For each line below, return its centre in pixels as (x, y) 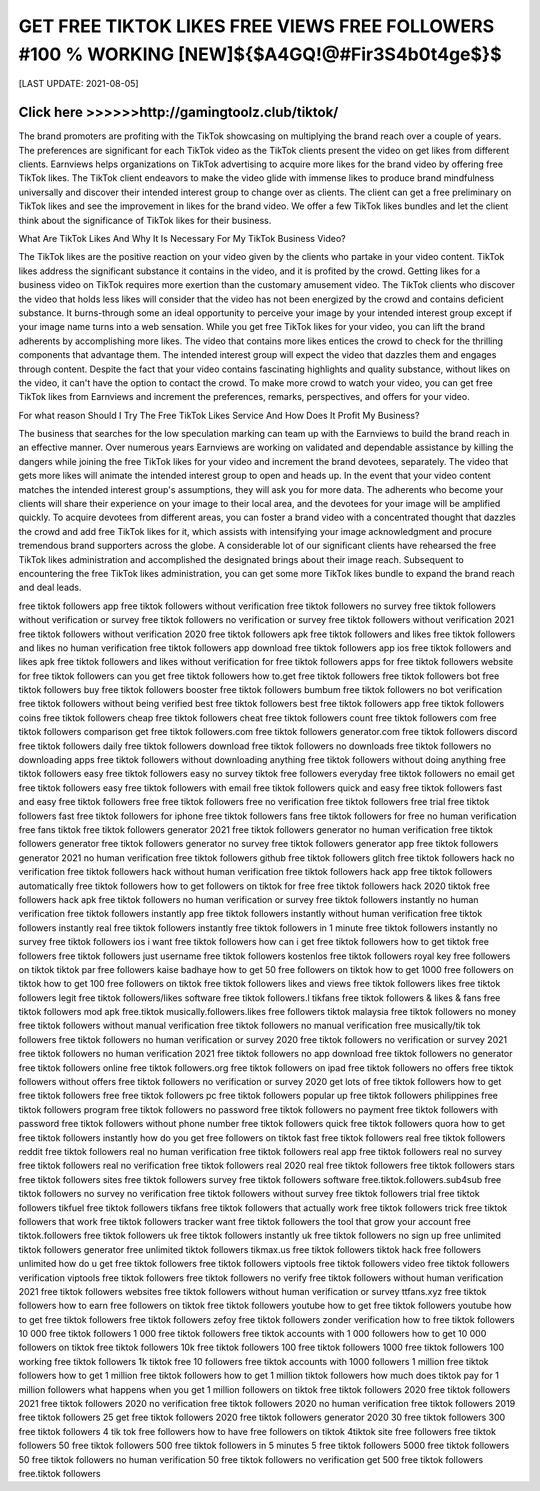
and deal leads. (50, 587)
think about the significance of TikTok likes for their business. (145, 220)
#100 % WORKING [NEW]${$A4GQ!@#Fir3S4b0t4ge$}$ (260, 54)
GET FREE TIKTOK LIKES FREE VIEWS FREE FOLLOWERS (256, 26)
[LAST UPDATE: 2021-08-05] (78, 84)
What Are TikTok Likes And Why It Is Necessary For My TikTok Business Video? (182, 238)
